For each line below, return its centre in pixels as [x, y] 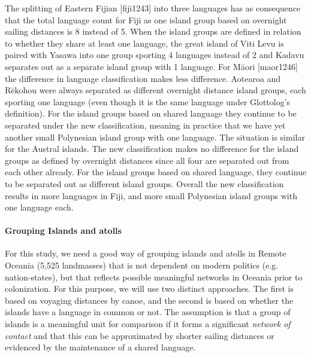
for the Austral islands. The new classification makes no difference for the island [152, 149]
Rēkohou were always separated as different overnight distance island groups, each [155, 90]
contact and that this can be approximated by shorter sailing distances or [140, 335]
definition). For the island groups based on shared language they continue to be [151, 113]
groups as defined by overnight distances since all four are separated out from [147, 160]
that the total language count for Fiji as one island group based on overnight [146, 19]
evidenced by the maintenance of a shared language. [100, 347]
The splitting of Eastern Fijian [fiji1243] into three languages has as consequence [153, 8]
